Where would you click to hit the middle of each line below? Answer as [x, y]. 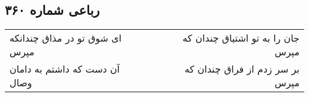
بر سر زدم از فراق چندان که [242, 69]
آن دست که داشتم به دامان [65, 69]
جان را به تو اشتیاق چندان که [241, 38]
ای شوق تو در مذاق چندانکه [66, 38]
